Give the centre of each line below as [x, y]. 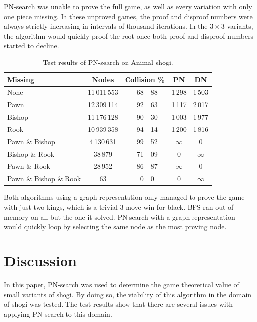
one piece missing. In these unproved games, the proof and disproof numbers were [128, 16]
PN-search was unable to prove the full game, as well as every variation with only [128, 6]
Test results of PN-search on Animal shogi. [108, 62]
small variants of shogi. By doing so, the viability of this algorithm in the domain [128, 294]
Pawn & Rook [29, 166]
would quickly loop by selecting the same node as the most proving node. [115, 226]
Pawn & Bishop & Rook [44, 178]
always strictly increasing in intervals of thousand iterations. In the [106, 26]
